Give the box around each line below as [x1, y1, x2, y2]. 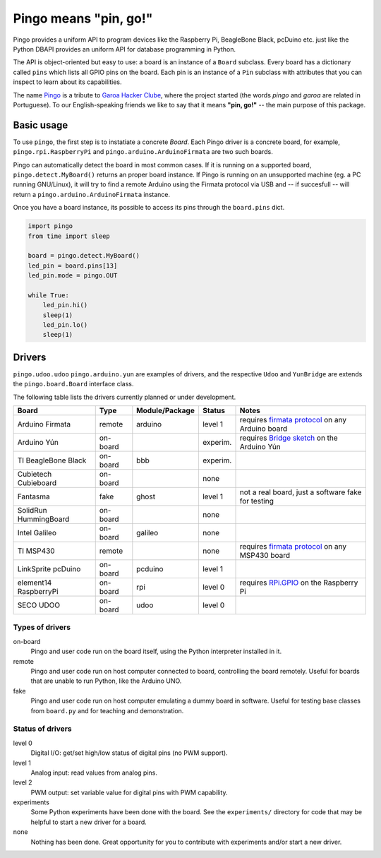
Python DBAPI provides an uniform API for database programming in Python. [13, 44, 236, 53]
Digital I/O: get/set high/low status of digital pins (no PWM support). [30, 749, 229, 757]
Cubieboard [17, 478, 56, 488]
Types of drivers [13, 622, 71, 632]
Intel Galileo [17, 528, 56, 538]
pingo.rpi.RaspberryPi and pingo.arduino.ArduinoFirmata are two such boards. [13, 148, 273, 156]
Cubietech [17, 470, 52, 479]
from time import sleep [28, 232, 111, 240]
